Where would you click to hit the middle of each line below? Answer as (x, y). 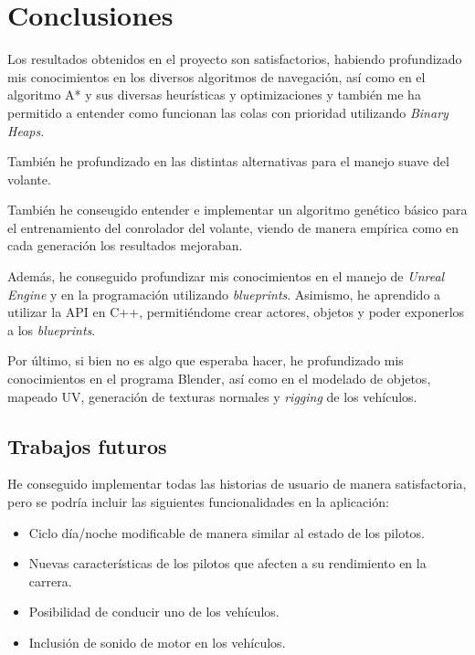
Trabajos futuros (87, 445)
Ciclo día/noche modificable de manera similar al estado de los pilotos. (227, 532)
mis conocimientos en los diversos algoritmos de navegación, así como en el (216, 76)
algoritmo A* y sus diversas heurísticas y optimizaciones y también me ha (214, 95)
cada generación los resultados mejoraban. (125, 245)
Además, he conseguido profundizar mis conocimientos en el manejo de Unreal (226, 276)
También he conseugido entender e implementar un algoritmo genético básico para (237, 210)
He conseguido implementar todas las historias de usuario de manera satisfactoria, (237, 484)
